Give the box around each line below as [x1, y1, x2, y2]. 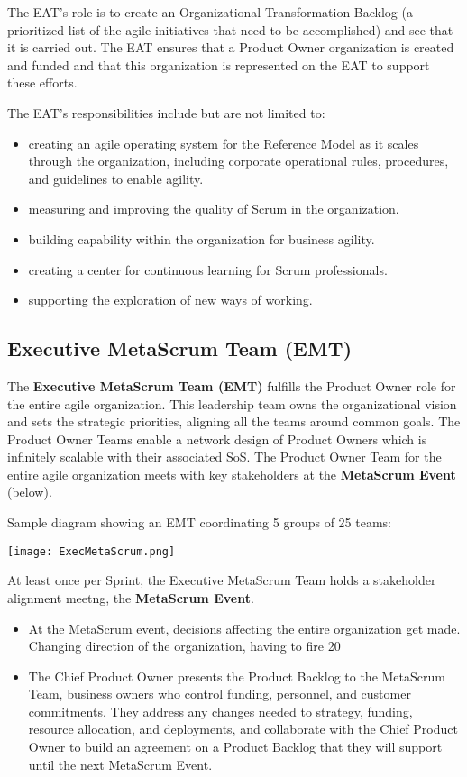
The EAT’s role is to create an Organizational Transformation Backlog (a [7, 3, 413, 21]
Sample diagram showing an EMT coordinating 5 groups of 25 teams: [7, 513, 392, 532]
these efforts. [7, 73, 78, 92]
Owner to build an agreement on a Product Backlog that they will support [28, 737, 443, 756]
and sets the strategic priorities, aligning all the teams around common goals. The [7, 412, 461, 431]
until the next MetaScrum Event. [28, 754, 213, 773]
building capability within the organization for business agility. [28, 229, 375, 248]
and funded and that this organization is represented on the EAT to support [7, 55, 430, 74]
